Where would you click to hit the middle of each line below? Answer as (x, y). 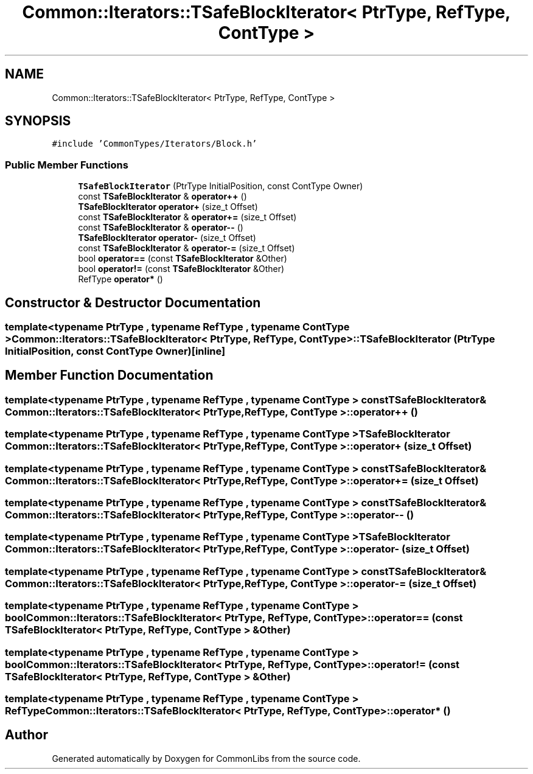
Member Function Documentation (109, 375)
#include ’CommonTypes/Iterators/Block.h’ (155, 144)
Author (26, 735)
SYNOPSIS (38, 121)
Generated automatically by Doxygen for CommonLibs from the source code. (206, 758)
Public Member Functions (67, 165)
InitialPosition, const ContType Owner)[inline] (115, 351)
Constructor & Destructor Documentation (133, 302)
